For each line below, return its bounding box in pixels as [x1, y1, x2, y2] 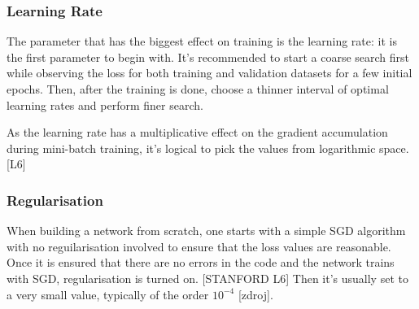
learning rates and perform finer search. [7, 96, 203, 113]
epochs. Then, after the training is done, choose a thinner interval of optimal [7, 81, 389, 97]
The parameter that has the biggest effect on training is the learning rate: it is [7, 33, 397, 50]
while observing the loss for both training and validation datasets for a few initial [7, 64, 412, 81]
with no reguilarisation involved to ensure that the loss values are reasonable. [7, 237, 391, 255]
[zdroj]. [238, 285, 273, 302]
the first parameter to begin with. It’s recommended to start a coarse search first [7, 48, 409, 65]
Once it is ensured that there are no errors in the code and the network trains [7, 254, 395, 271]
